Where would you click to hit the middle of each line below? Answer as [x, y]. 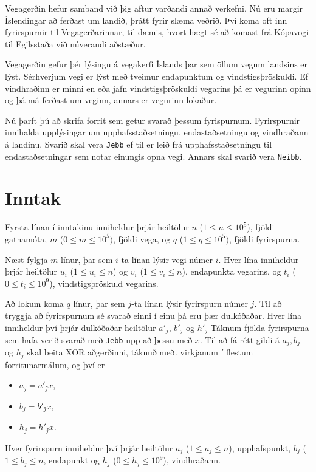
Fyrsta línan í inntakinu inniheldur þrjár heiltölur [97, 227]
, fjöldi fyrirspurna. [264, 238]
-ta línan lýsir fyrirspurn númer [190, 303]
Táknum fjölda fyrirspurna [260, 327]
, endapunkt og [71, 460]
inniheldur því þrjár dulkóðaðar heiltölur [81, 327]
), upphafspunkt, [260, 447]
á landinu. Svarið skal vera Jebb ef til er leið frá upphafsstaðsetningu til [139, 144]
